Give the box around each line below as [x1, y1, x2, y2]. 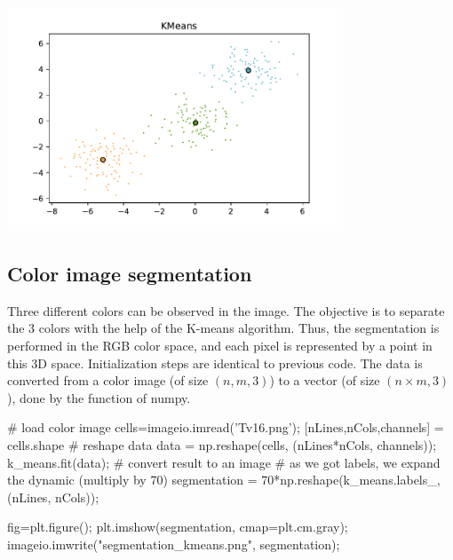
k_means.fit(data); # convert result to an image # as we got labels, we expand [7, 453, 441, 471]
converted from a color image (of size [7, 371, 209, 390]
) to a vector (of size [269, 371, 380, 390]
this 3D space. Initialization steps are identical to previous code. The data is [7, 353, 423, 372]
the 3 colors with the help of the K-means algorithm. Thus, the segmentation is [7, 319, 440, 337]
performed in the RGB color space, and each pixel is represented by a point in [7, 335, 433, 354]
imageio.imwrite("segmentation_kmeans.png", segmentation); [7, 534, 340, 553]
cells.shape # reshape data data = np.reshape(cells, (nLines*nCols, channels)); [7, 435, 437, 454]
